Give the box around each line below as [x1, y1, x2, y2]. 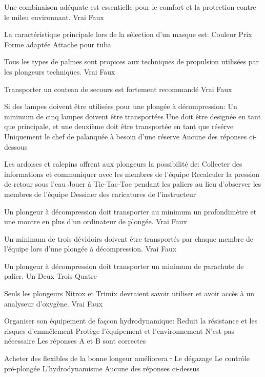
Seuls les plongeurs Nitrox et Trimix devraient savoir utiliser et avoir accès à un [4, 288, 254, 299]
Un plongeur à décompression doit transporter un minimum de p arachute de [4, 260, 244, 271]
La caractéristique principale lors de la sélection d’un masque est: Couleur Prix [4, 29, 252, 40]
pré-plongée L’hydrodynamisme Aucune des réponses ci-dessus [4, 363, 199, 373]
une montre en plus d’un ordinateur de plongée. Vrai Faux [4, 216, 187, 227]
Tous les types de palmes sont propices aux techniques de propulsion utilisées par [4, 56, 259, 67]
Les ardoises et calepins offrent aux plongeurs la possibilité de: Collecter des [4, 158, 242, 169]
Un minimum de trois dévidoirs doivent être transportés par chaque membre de [4, 233, 253, 244]
